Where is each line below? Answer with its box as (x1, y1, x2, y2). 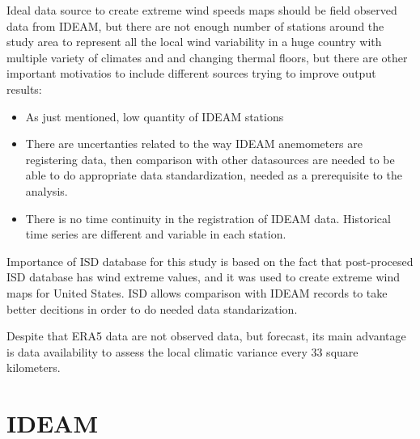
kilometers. (6, 359, 61, 376)
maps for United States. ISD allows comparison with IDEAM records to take (6, 284, 388, 301)
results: (6, 80, 42, 97)
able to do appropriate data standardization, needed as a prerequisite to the (25, 167, 402, 184)
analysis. (25, 182, 68, 199)
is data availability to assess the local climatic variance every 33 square (6, 343, 358, 360)
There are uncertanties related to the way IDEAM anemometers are (25, 135, 363, 152)
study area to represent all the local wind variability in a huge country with (6, 33, 382, 50)
